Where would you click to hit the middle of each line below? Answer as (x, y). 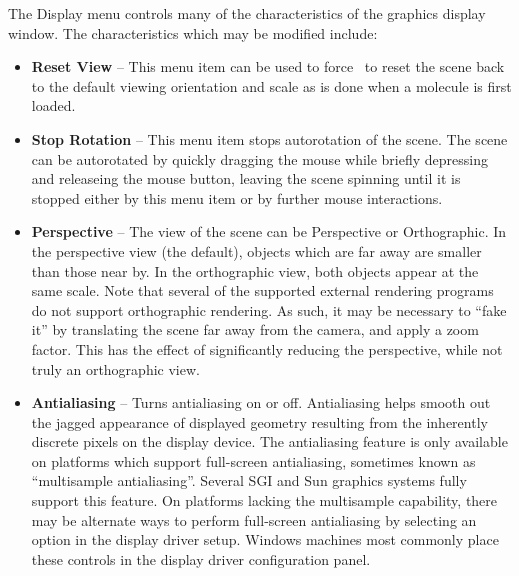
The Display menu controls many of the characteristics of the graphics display (247, 13)
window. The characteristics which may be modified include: (193, 32)
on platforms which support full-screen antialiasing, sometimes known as (253, 460)
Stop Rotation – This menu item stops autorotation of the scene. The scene (269, 138)
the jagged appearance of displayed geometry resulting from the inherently (259, 421)
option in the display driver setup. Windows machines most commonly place (265, 539)
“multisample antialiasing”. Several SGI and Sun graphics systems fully (249, 480)
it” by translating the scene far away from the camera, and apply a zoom (255, 329)
